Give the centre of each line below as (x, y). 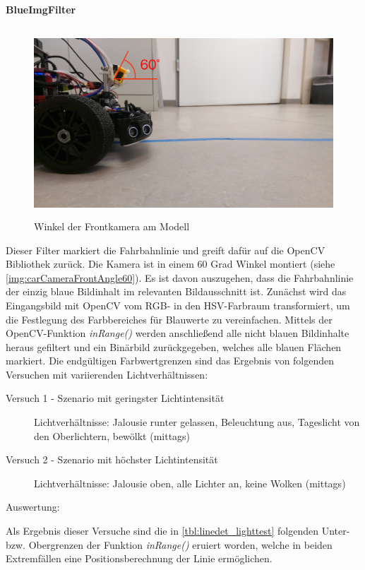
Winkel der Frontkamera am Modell (112, 226)
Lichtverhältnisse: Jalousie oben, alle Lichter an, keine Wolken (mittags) (190, 483)
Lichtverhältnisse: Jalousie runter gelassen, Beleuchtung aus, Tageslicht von (197, 422)
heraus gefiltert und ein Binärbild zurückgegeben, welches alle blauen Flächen (174, 346)
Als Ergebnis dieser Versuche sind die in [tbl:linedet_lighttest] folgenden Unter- (178, 531)
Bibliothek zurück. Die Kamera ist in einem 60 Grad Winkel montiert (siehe (170, 264)
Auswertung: (33, 507)
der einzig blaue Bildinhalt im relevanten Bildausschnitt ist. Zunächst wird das (176, 291)
